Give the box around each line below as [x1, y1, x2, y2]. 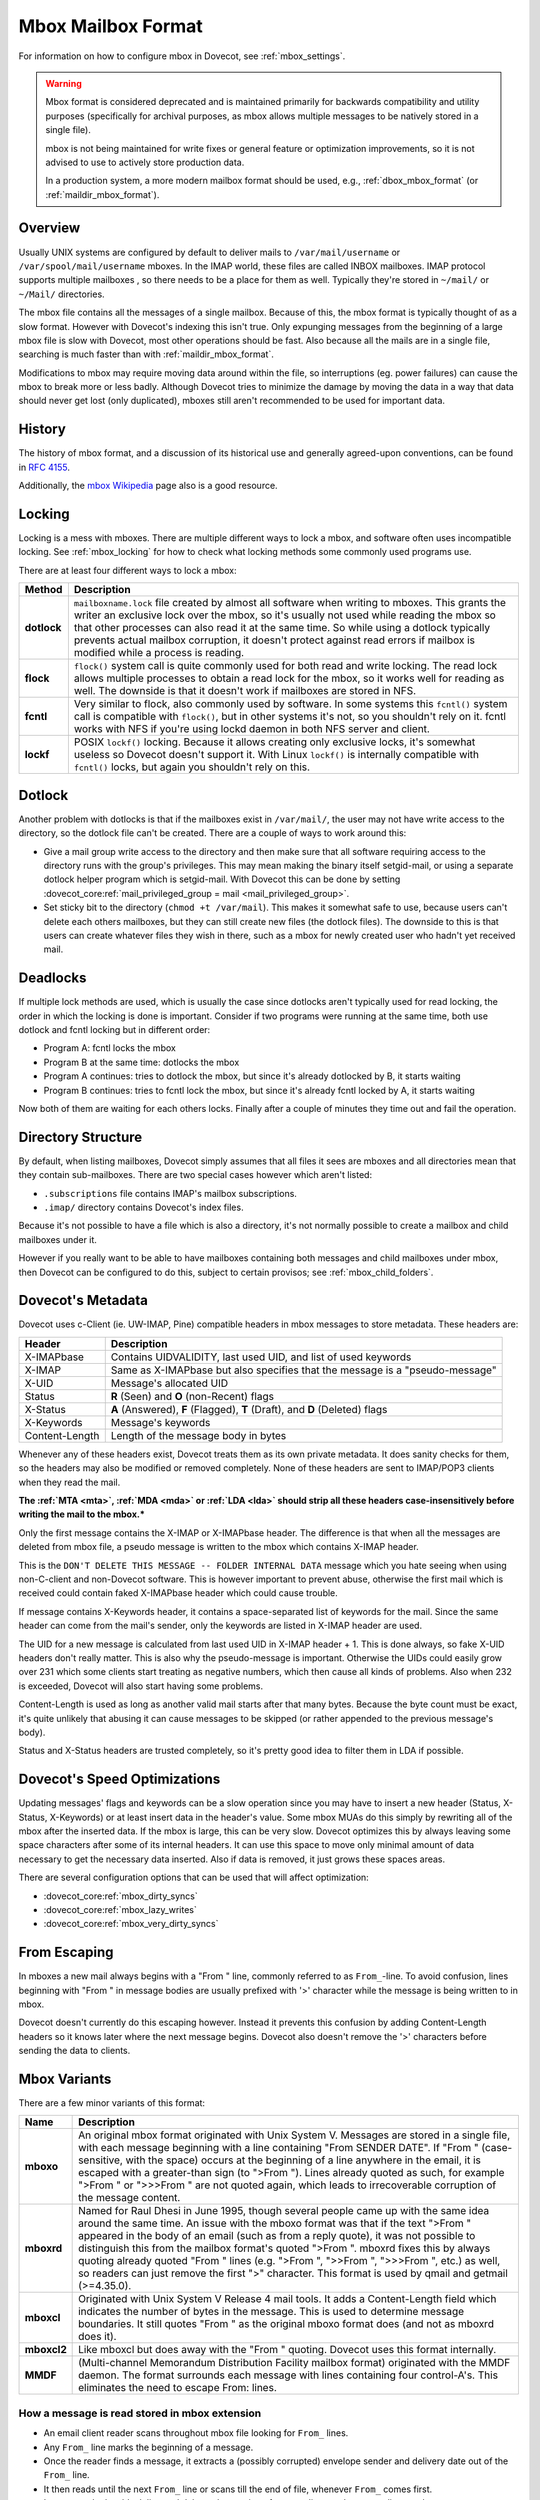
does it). [78, 2330, 117, 2344]
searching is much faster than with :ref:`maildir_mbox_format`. [18, 348, 274, 360]
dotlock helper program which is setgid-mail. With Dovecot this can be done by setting [43, 873, 401, 885]
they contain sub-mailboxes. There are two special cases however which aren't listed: [18, 1169, 373, 1181]
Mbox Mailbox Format [18, 15, 204, 37]
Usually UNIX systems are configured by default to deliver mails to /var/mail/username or [18, 246, 401, 258]
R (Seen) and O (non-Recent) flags [110, 1389, 275, 1403]
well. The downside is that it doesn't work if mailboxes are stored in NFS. [73, 684, 417, 698]
